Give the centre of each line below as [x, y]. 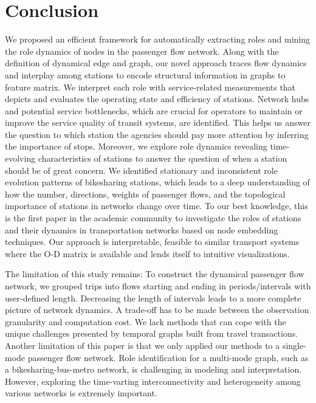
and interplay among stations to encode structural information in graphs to [145, 74]
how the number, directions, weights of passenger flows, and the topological [145, 194]
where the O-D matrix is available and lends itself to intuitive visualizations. [147, 253]
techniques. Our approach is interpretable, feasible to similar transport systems [152, 242]
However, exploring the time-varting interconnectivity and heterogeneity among [153, 381]
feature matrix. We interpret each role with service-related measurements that [150, 87]
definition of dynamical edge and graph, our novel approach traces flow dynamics [156, 63]
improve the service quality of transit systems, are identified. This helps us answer [158, 122]
